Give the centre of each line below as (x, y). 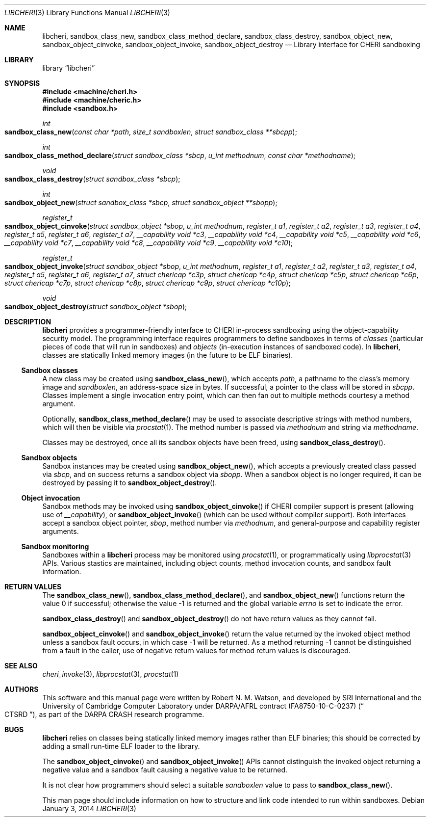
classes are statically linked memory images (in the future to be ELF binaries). (168, 355)
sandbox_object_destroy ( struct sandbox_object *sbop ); (96, 306)
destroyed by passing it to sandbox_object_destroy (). (130, 483)
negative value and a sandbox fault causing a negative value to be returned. (165, 770)
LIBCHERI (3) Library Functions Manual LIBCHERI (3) (87, 13)
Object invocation (51, 498)
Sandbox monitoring (55, 546)
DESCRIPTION (28, 322)
